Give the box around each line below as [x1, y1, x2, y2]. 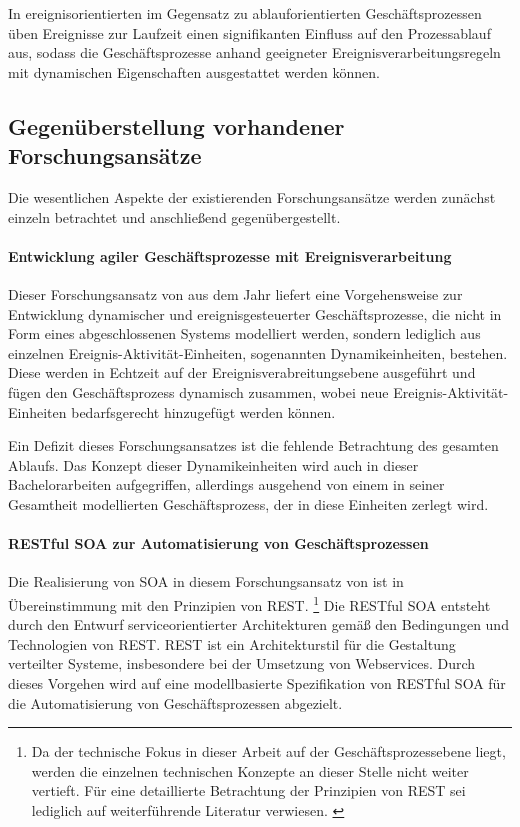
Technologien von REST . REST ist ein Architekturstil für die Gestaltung [8, 633, 456, 654]
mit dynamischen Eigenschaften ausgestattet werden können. [8, 61, 380, 82]
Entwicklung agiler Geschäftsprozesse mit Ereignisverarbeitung [8, 245, 452, 266]
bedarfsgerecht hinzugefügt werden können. [71, 401, 336, 422]
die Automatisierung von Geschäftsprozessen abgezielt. [8, 692, 343, 713]
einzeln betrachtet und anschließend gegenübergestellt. [8, 206, 341, 227]
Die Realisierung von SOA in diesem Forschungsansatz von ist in [8, 571, 404, 592]
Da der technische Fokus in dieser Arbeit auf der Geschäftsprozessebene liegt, [31, 741, 506, 762]
